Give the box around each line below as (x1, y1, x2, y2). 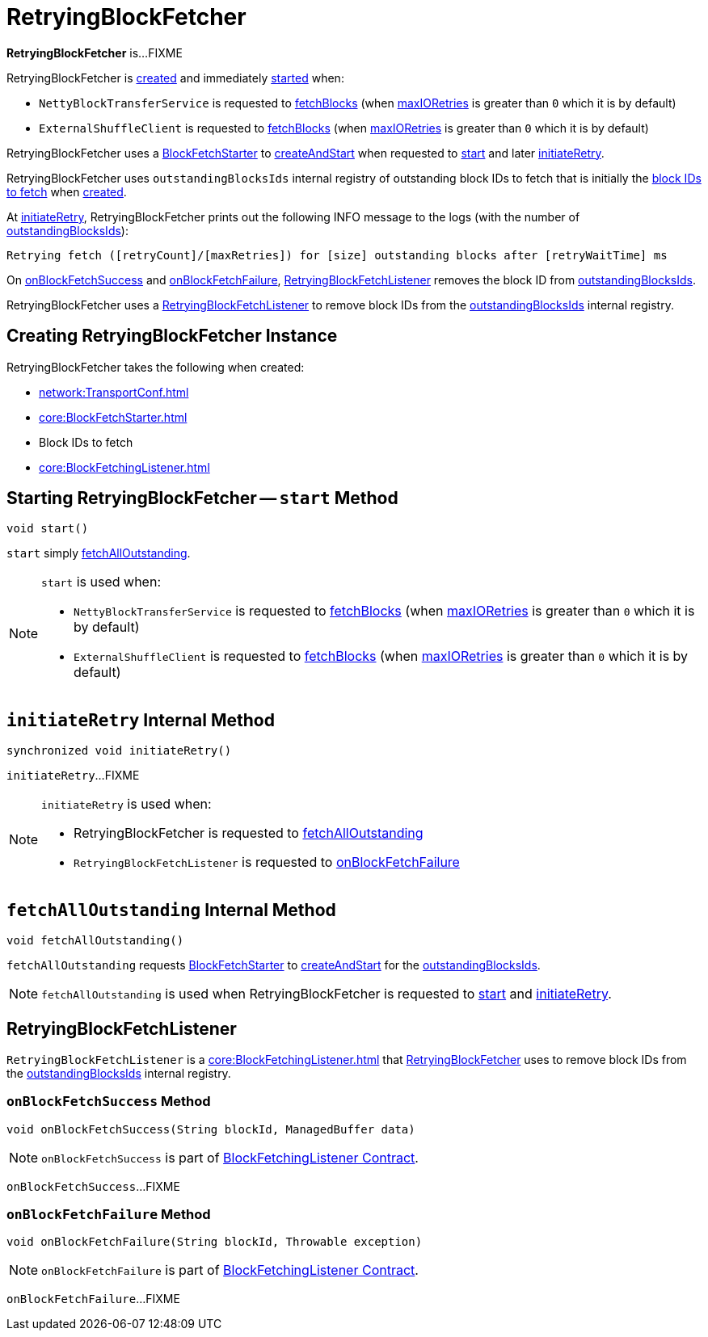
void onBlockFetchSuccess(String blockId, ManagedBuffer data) (6, 1122, 415, 1136)
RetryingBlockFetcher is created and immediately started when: (6, 70, 344, 85)
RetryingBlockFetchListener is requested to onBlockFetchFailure (74, 854, 460, 871)
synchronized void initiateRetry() (6, 744, 232, 758)
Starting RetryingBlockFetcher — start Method (6, 488, 398, 509)
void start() (6, 522, 89, 536)
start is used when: (41, 574, 161, 591)
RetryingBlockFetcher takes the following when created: (6, 359, 305, 374)
